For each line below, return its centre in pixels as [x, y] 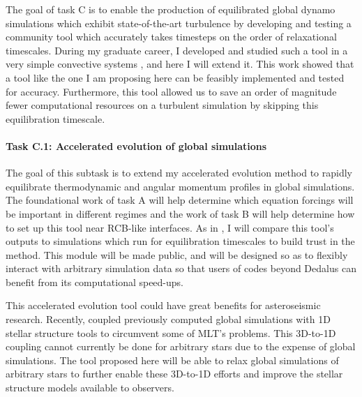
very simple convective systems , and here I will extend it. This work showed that [180, 64]
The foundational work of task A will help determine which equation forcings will [180, 200]
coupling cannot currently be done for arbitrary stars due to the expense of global [181, 346]
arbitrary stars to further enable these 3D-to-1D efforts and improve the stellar [174, 374]
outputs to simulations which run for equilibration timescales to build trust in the [180, 241]
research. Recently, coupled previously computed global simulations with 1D [168, 319]
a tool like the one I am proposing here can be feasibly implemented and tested [175, 77]
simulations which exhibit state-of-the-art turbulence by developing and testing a [179, 23]
